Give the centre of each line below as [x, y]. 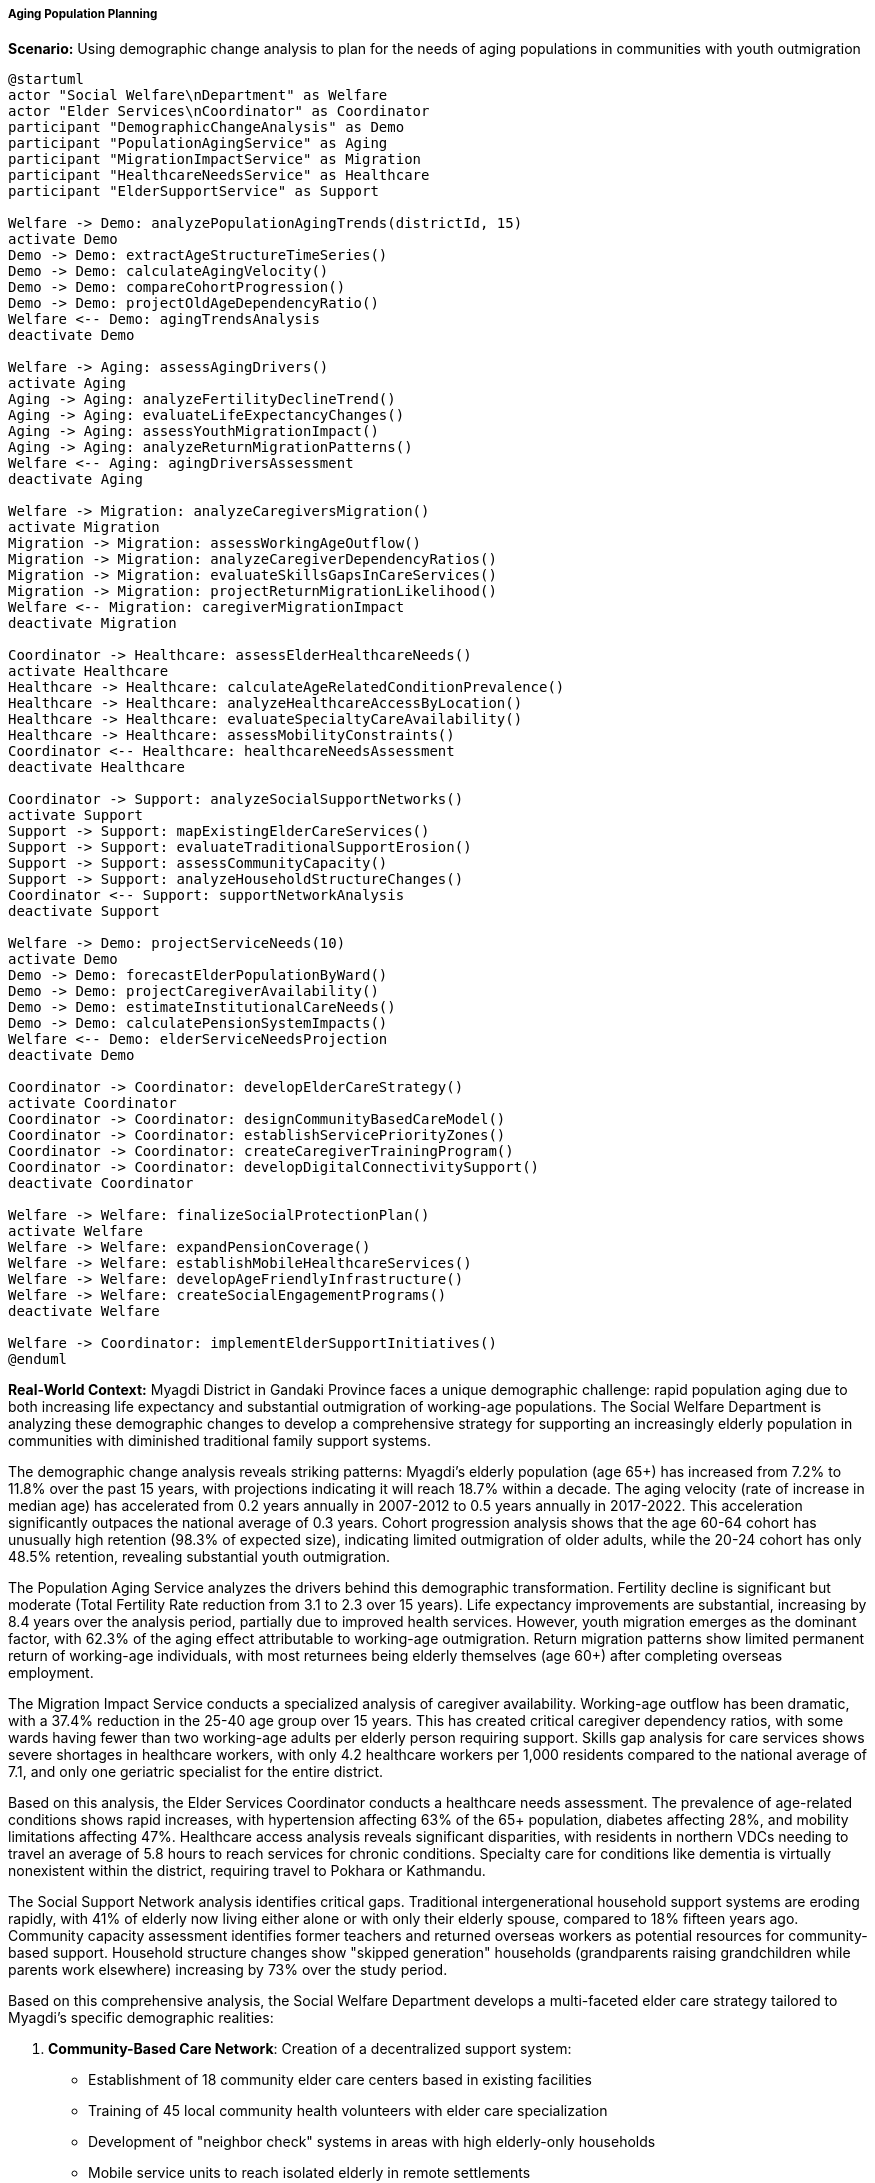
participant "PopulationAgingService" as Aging [198, 143]
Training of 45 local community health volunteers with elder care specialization [348, 2111]
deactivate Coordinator [101, 1183]
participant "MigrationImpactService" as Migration [215, 159]
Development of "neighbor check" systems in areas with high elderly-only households [372, 2142]
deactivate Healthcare [97, 767]
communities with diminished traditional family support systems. [219, 1441]
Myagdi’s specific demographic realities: [141, 2018]
